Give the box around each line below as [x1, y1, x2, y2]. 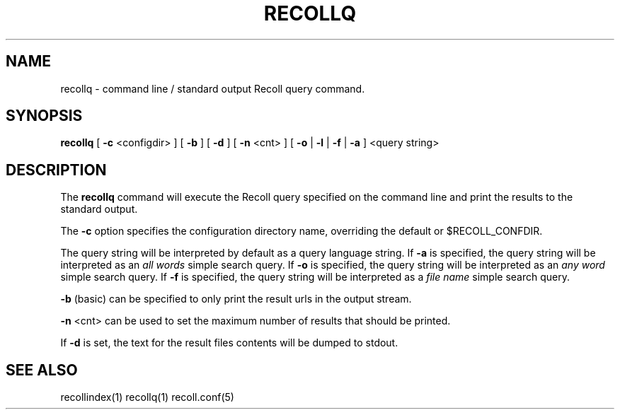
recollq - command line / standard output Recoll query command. [60, 82, 365, 95]
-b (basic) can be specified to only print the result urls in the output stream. [60, 293, 412, 305]
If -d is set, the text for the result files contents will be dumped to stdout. [60, 337, 398, 349]
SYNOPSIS [6, 107, 83, 125]
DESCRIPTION [6, 160, 107, 179]
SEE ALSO [6, 361, 78, 379]
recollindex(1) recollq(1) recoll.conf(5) [60, 391, 234, 404]
